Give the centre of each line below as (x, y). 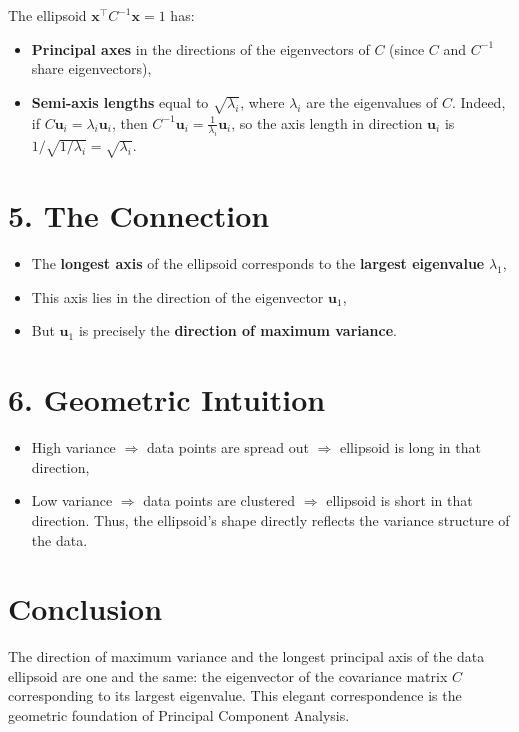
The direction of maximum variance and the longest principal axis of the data (246, 656)
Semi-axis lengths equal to (120, 101)
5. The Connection (139, 215)
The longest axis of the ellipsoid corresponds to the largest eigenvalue (258, 263)
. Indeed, (479, 101)
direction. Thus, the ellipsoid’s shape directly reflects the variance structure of (270, 519)
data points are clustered (219, 500)
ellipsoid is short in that (399, 500)
